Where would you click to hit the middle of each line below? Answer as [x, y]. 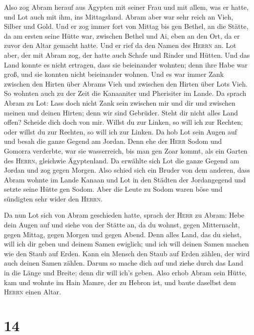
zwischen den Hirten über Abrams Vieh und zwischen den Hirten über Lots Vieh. [126, 83]
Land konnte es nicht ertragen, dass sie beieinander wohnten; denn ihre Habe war [126, 64]
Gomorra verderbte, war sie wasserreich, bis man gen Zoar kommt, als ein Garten [126, 150]
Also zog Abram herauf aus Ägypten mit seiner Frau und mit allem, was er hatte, [126, 7]
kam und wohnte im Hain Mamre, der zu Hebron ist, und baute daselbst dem [120, 282]
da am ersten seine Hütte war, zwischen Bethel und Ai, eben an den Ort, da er [122, 35]
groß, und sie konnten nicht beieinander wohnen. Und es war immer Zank [114, 74]
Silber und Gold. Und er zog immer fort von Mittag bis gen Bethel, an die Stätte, [126, 26]
